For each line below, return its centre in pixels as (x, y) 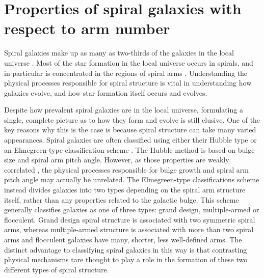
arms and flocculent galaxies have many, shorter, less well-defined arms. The (123, 239)
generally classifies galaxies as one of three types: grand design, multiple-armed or (132, 210)
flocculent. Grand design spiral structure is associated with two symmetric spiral (130, 219)
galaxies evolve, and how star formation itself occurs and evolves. (106, 92)
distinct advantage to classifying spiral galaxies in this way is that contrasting (126, 249)
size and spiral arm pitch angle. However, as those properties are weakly (117, 160)
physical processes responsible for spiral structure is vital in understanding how (128, 83)
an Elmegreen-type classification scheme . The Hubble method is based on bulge (129, 149)
